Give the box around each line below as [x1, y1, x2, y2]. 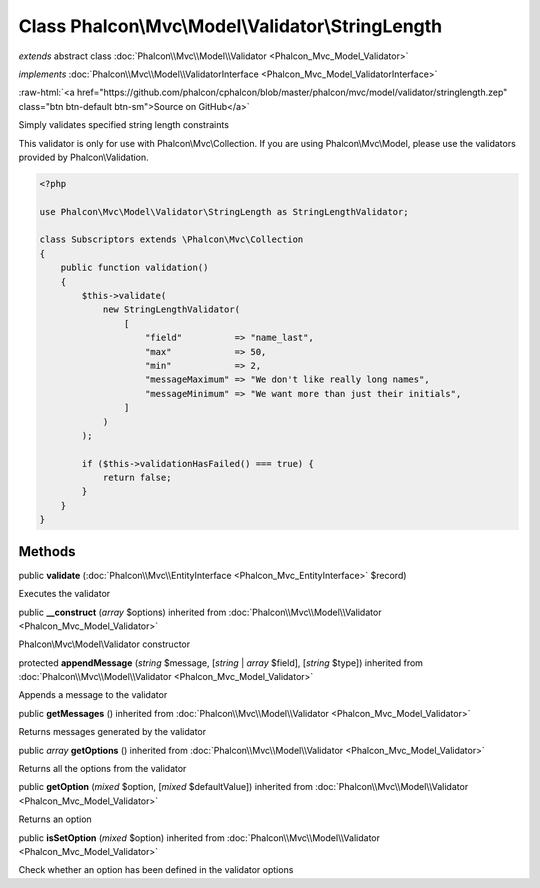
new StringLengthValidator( [102, 304, 240, 315]
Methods [18, 543, 76, 560]
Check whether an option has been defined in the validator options [18, 864, 294, 876]
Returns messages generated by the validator [18, 726, 207, 738]
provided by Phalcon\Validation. [18, 151, 149, 163]
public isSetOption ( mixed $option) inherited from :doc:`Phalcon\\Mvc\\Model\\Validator [18, 831, 380, 844]
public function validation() [60, 262, 209, 274]
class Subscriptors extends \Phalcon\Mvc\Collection [39, 234, 304, 245]
